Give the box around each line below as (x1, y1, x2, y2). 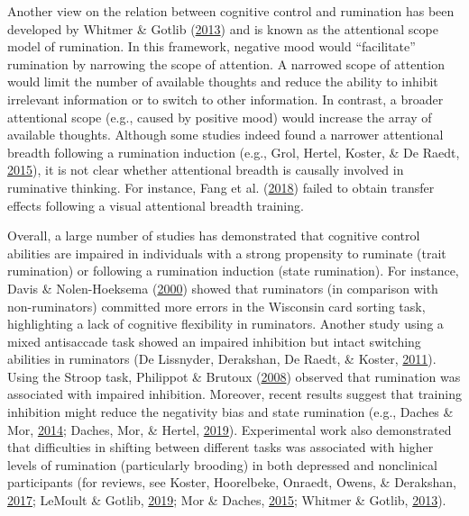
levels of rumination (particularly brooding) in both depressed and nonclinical (7, 455, 437, 474)
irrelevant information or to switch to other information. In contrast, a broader (7, 89, 444, 108)
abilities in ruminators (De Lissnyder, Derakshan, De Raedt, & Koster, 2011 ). (7, 349, 437, 368)
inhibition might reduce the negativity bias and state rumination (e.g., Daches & (7, 403, 454, 421)
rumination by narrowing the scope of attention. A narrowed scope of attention (7, 54, 445, 73)
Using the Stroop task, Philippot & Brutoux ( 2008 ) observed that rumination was (7, 367, 461, 385)
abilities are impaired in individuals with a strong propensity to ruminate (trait (7, 243, 446, 262)
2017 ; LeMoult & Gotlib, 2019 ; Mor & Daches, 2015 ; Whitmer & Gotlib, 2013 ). (7, 491, 446, 510)
